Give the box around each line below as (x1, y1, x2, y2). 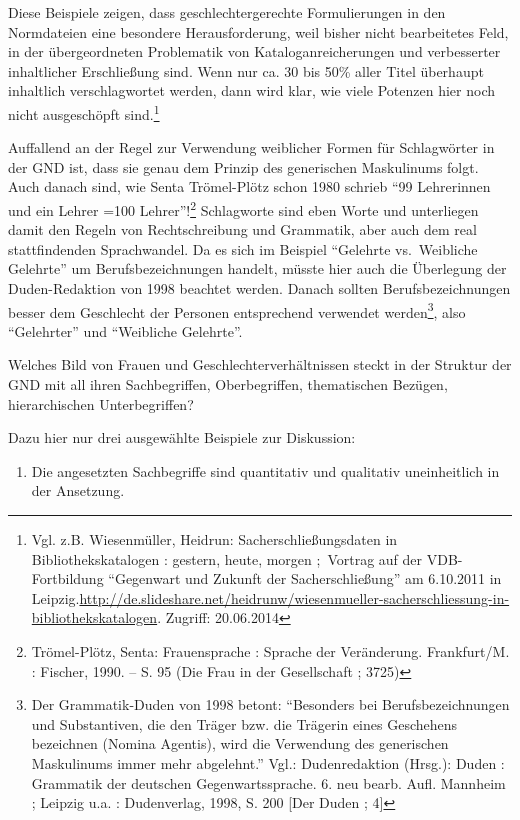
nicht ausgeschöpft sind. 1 (8, 100, 160, 124)
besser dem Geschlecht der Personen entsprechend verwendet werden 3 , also (8, 298, 466, 322)
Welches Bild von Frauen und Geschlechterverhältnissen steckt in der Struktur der (8, 354, 512, 375)
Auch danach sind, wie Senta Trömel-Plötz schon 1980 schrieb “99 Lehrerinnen (8, 176, 491, 197)
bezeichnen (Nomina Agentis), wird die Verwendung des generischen (31, 733, 449, 754)
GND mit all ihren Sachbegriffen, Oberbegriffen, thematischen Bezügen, (8, 374, 448, 395)
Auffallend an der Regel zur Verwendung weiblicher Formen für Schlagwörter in (8, 137, 495, 158)
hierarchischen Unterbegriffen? (8, 393, 194, 414)
